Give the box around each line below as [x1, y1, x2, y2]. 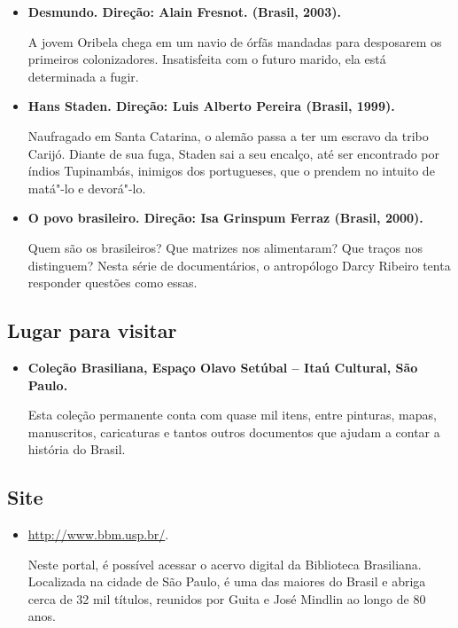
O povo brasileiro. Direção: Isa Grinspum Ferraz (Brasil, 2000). [27, 208, 423, 227]
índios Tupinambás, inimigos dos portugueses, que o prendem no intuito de [27, 161, 435, 180]
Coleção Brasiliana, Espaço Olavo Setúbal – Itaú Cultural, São [27, 357, 418, 376]
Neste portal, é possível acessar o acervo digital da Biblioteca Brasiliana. [27, 554, 422, 573]
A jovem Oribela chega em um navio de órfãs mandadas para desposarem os [27, 32, 442, 51]
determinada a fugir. [27, 67, 139, 85]
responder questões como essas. [27, 273, 198, 292]
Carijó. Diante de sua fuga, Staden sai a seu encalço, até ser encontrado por [27, 144, 439, 162]
